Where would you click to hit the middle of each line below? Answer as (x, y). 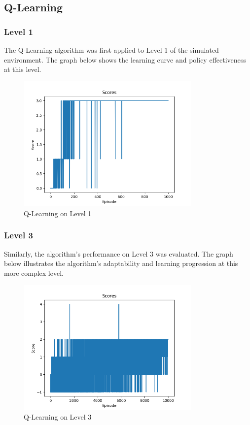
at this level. (23, 69)
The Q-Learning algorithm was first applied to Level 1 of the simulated (111, 50)
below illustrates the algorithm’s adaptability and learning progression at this (121, 263)
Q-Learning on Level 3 (58, 417)
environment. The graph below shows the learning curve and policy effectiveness (125, 59)
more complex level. (34, 273)
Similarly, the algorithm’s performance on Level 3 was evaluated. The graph (119, 253)
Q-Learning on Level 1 (58, 213)
